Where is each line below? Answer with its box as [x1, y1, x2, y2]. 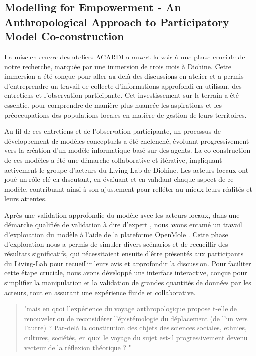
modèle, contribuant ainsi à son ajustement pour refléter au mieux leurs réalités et [4, 183, 252, 194]
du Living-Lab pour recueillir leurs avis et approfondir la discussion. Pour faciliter [4, 258, 251, 268]
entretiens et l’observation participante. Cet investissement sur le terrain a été [4, 90, 239, 100]
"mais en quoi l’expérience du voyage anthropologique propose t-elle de [24, 303, 237, 314]
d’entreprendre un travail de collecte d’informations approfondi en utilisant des [4, 80, 242, 90]
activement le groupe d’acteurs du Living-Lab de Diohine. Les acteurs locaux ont [4, 164, 249, 175]
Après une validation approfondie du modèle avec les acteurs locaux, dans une [4, 209, 240, 220]
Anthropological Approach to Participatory [4, 14, 229, 29]
